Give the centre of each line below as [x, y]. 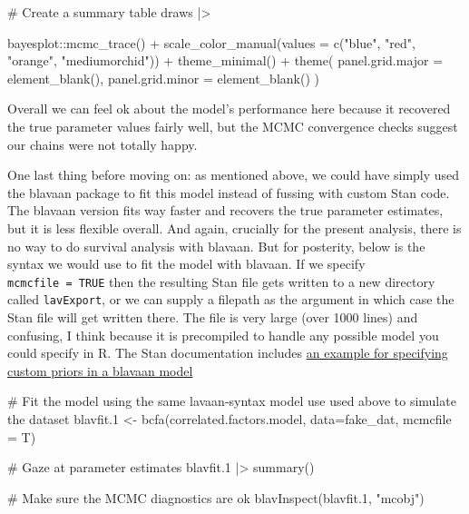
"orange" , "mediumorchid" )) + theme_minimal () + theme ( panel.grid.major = [225, 60]
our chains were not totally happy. [103, 144]
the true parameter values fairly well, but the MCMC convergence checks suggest [233, 126]
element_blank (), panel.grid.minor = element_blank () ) [163, 78]
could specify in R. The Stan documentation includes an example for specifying [228, 353]
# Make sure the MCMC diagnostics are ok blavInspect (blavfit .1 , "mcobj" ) [216, 497]
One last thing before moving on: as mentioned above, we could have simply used [234, 175]
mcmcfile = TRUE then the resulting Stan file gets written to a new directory [221, 281]
